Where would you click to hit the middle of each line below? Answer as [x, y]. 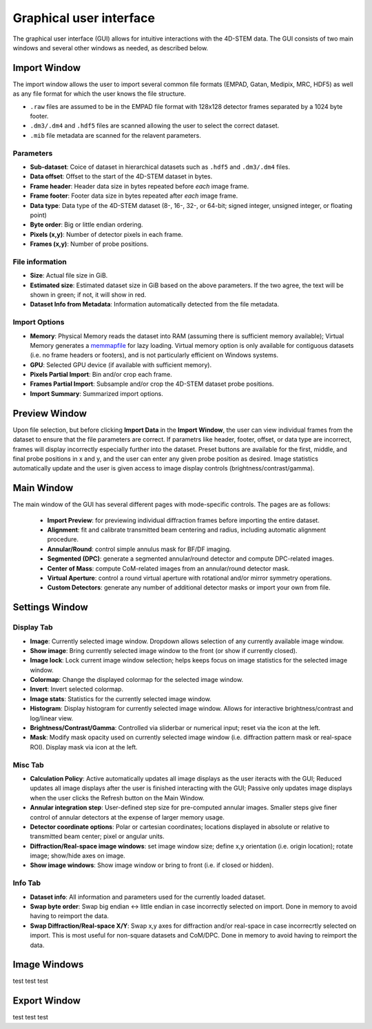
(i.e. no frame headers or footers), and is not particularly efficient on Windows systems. [154, 355]
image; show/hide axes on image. [77, 856]
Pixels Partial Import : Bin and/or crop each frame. [101, 375]
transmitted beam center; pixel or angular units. [97, 836]
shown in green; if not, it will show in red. [88, 294]
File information [40, 262]
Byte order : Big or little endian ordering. [86, 225]
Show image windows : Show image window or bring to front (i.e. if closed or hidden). [152, 865]
